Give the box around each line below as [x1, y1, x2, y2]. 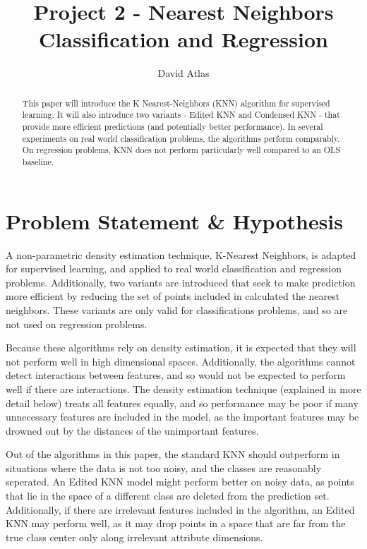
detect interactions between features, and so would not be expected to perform [6, 368, 346, 382]
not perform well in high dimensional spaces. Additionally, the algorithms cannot [6, 354, 356, 368]
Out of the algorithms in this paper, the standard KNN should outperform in [6, 447, 340, 461]
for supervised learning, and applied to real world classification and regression [6, 261, 342, 276]
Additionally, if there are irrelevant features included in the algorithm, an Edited [6, 502, 355, 517]
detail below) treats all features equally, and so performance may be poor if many [6, 395, 359, 410]
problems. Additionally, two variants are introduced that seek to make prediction [6, 274, 356, 289]
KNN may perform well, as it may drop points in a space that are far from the [6, 516, 346, 531]
